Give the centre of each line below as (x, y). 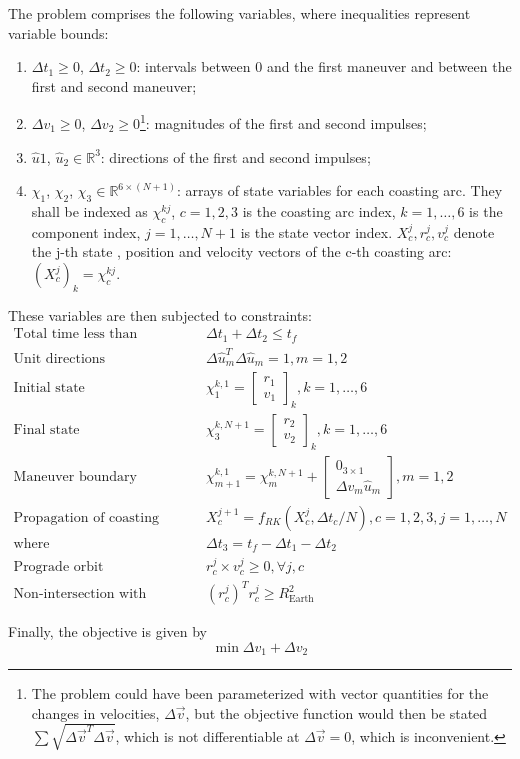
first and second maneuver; (114, 85)
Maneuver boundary (75, 476)
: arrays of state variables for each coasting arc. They (339, 190)
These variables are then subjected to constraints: (160, 314)
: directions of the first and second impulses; (235, 156)
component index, (86, 231)
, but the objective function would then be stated (336, 712)
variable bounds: (58, 32)
